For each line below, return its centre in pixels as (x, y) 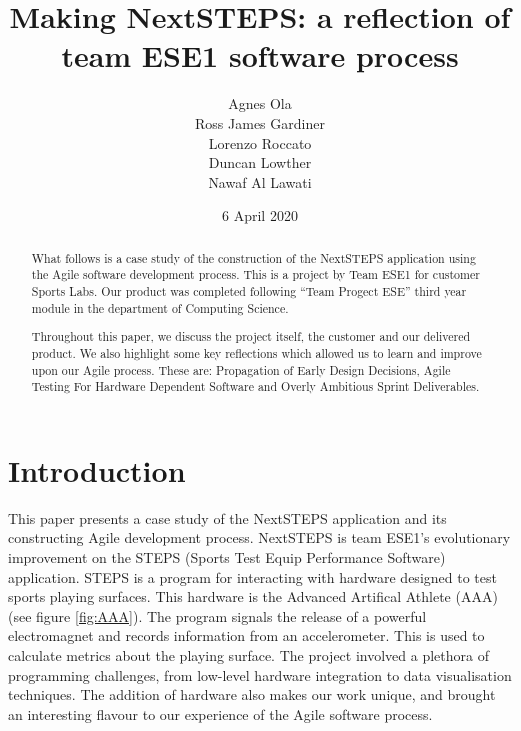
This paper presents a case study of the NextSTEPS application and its (227, 517)
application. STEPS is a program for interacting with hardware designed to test (252, 576)
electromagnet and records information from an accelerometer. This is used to (246, 635)
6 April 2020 (260, 215)
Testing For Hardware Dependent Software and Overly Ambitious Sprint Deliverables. (255, 386)
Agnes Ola (260, 103)
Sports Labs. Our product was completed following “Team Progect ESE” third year (249, 290)
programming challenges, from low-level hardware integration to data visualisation (260, 674)
